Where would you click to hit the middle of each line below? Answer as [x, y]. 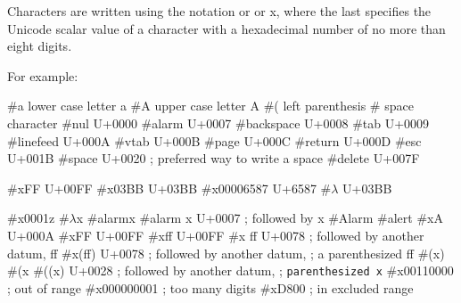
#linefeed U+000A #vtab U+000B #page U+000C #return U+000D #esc [214, 140]
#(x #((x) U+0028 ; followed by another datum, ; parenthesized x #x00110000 [230, 270]
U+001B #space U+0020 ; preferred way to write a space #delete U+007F [214, 158]
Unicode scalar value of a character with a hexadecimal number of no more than [226, 28]
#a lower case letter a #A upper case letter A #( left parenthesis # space [210, 106]
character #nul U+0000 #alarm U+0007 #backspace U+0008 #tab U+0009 [218, 123]
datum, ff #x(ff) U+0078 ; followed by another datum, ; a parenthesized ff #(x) [226, 253]
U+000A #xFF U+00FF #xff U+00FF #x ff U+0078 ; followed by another [216, 235]
